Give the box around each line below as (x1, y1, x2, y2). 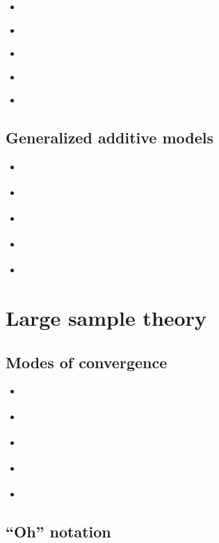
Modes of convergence (6, 351, 168, 372)
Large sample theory (6, 304, 206, 332)
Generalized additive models (6, 127, 214, 148)
